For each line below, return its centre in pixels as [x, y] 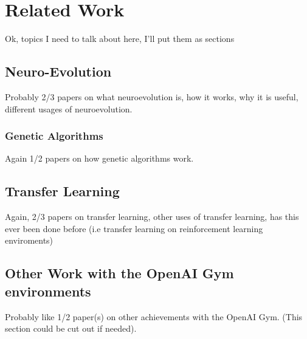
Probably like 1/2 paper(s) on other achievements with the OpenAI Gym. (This [154, 316]
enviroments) [29, 240]
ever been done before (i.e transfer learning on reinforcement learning [134, 228]
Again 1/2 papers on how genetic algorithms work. [99, 158]
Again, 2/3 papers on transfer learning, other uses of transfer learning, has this [152, 217]
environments [48, 291]
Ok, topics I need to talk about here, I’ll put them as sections [120, 39]
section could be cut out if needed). [71, 328]
